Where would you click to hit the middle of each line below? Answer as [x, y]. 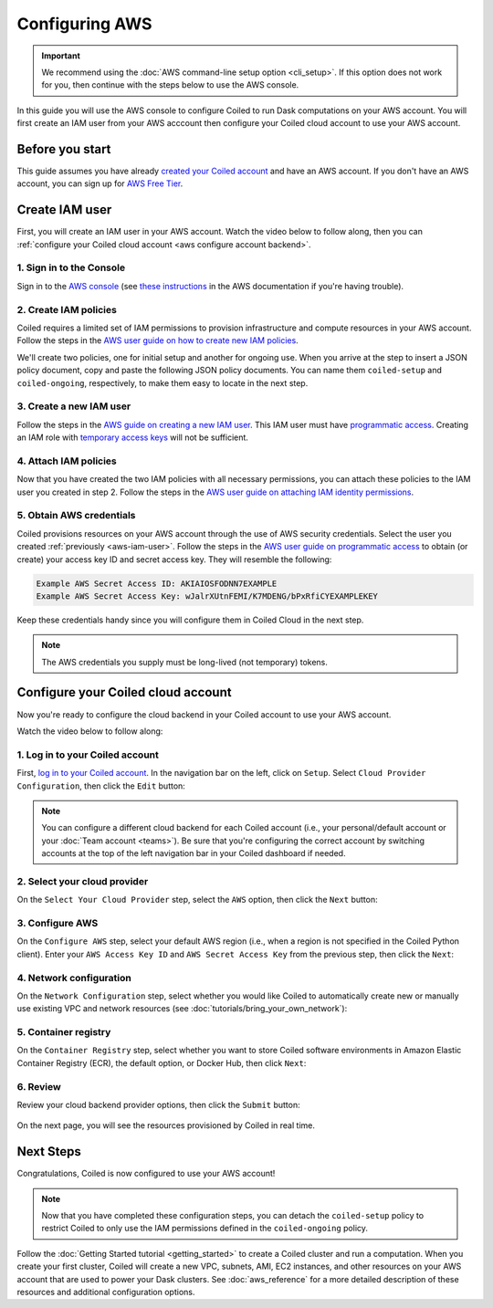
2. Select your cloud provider [83, 881]
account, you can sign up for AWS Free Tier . [100, 183]
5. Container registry [64, 1032]
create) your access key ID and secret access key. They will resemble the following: [174, 559]
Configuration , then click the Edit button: [101, 786]
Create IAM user [64, 210]
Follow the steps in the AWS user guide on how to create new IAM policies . [157, 340]
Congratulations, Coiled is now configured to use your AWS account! [146, 1174]
